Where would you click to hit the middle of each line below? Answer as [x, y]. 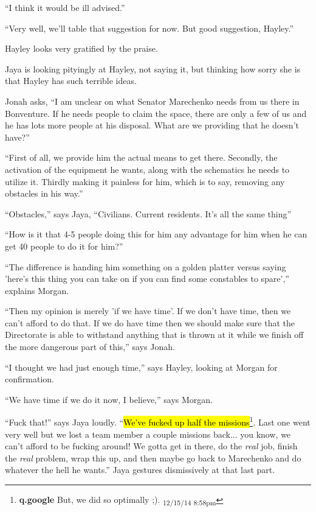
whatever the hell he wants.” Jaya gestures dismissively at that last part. [140, 470]
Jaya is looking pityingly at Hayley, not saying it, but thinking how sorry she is [153, 68]
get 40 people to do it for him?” [64, 246]
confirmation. [29, 379]
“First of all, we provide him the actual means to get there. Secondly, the [141, 157]
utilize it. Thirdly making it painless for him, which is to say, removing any [145, 181]
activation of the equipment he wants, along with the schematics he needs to [147, 169]
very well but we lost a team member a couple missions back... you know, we [148, 434]
